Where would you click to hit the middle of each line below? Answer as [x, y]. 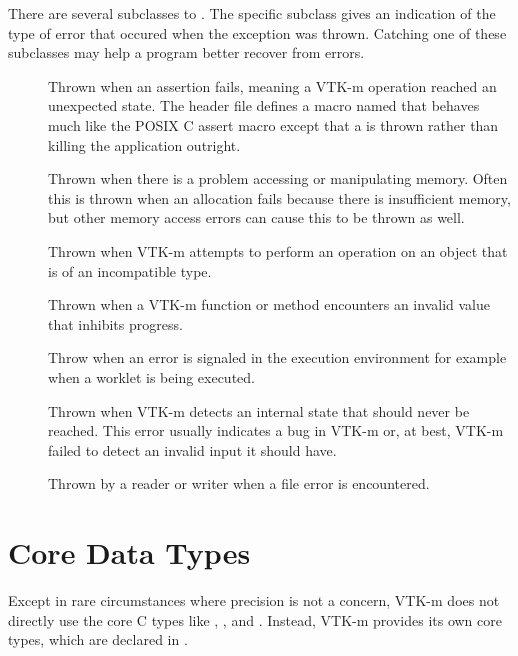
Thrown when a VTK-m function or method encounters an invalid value [269, 304]
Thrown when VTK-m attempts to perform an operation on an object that [278, 250]
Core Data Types [129, 552]
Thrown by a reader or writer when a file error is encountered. [239, 483]
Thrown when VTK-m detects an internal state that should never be [259, 410]
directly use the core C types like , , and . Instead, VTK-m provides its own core [255, 619]
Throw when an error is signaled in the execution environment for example [277, 357]
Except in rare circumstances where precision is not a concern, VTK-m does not [254, 600]
